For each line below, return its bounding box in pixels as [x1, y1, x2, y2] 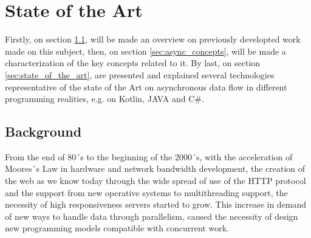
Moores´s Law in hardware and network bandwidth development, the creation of [5, 162, 306, 175]
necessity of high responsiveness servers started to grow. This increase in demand [5, 198, 307, 211]
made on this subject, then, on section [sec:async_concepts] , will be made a [5, 44, 286, 57]
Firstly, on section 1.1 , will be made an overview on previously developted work [5, 33, 301, 46]
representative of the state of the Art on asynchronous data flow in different [5, 80, 287, 93]
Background [5, 122, 82, 141]
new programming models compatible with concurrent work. [5, 222, 229, 234]
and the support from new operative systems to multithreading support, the [5, 186, 288, 199]
